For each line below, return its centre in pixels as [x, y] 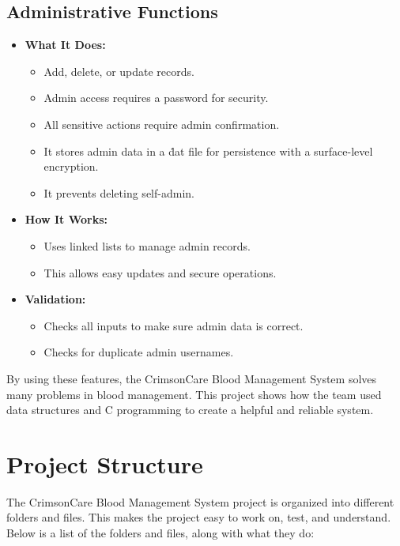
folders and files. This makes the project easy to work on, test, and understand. [199, 517]
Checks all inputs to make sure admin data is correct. [174, 325]
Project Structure [105, 463]
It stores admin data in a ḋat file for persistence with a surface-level [208, 151]
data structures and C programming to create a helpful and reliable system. [190, 410]
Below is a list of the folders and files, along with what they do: [160, 533]
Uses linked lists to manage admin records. [147, 245]
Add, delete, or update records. [119, 71]
